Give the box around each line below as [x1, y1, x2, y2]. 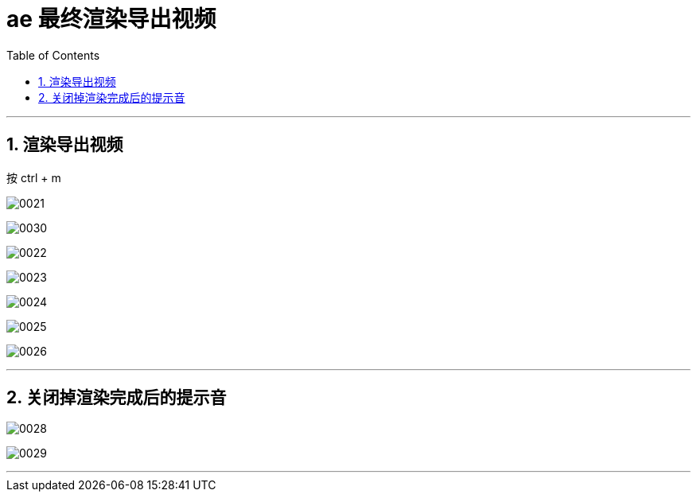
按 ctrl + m [6, 170, 61, 185]
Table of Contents [6, 48, 100, 62]
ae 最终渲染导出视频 [6, 6, 216, 33]
